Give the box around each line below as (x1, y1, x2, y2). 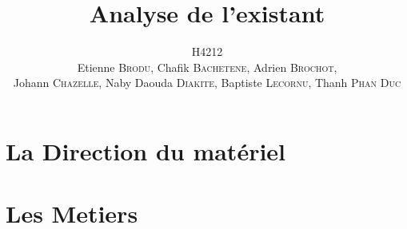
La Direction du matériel (6, 134, 286, 167)
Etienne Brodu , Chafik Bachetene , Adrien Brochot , (77, 58, 337, 75)
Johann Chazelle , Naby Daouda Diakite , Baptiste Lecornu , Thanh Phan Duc (13, 74, 401, 91)
